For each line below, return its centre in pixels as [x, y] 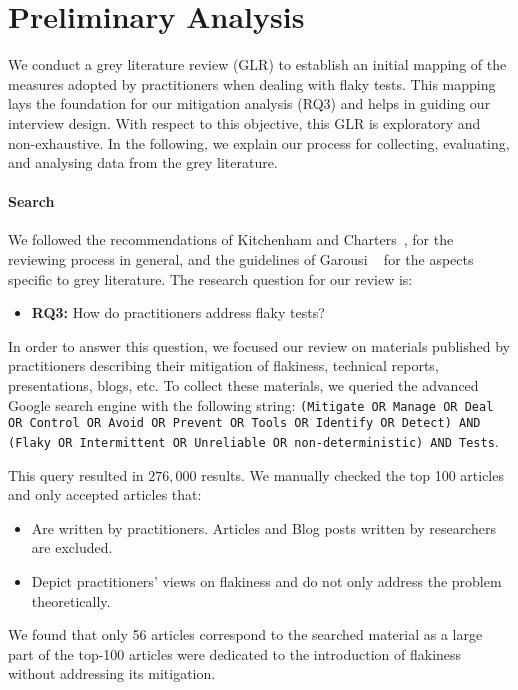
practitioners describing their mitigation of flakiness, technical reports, [223, 365]
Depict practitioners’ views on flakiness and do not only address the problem [266, 580]
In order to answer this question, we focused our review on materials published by [259, 345]
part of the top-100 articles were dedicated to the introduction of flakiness [235, 653]
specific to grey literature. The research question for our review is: [210, 278]
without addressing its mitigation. [112, 673]
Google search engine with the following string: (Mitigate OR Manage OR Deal [251, 404]
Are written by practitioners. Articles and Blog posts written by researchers [263, 527]
